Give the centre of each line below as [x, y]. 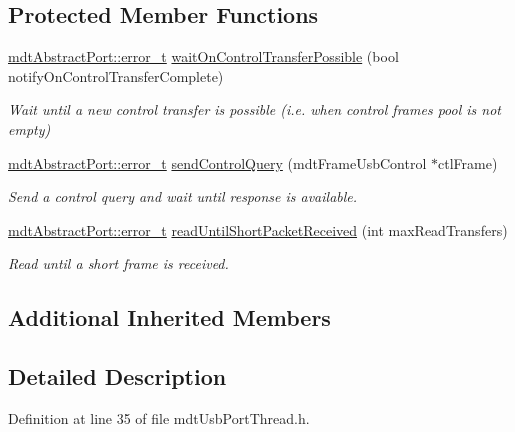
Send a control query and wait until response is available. [183, 196]
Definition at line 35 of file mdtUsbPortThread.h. [159, 417]
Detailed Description [117, 376]
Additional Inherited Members [169, 317]
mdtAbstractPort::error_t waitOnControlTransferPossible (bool [203, 56]
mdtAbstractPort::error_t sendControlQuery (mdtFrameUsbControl [217, 162]
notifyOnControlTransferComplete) [116, 75]
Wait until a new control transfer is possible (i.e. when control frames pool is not [254, 109]
